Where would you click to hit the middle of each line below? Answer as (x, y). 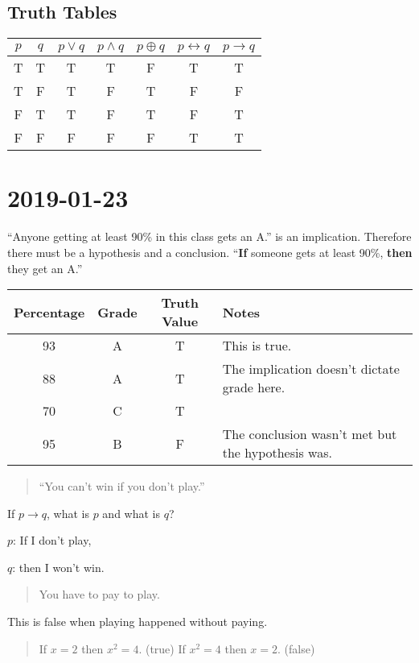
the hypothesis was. (277, 453)
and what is (131, 513)
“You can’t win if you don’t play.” (122, 486)
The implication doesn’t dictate (311, 369)
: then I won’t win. (58, 567)
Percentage (49, 312)
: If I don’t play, (52, 540)
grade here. (254, 387)
